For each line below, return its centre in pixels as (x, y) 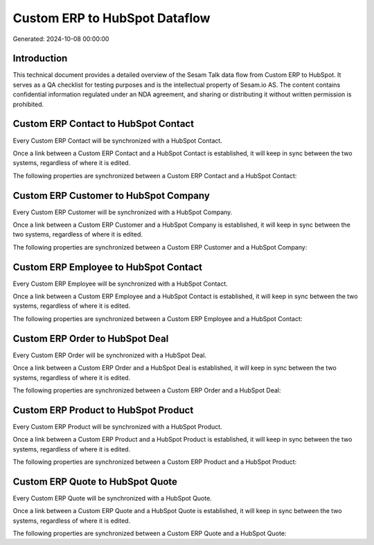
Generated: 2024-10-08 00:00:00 (61, 39)
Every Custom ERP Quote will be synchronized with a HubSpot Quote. (113, 498)
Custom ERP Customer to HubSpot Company (112, 195)
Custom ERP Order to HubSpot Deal (91, 339)
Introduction (40, 59)
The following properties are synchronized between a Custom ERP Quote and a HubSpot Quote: (150, 533)
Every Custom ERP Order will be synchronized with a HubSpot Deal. (110, 355)
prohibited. (28, 104)
